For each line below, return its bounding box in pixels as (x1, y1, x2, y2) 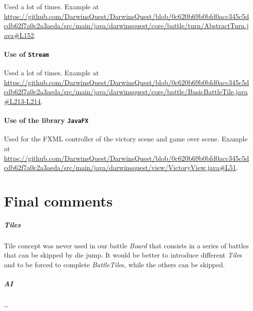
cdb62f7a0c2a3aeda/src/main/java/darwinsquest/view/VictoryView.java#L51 (4, 162, 236, 173)
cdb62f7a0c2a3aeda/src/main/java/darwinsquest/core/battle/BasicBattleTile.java (4, 86, 248, 97)
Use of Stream (4, 49, 49, 59)
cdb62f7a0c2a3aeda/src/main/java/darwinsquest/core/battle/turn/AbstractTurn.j (4, 20, 249, 31)
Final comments (4, 191, 113, 211)
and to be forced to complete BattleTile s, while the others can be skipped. (4, 259, 225, 269)
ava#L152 (4, 30, 34, 40)
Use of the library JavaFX (4, 115, 89, 125)
